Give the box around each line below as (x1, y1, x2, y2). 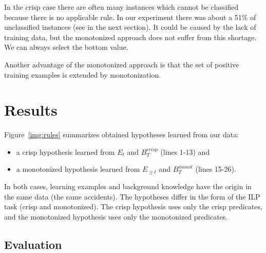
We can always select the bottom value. (4, 42, 128, 52)
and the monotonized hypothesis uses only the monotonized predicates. (4, 211, 228, 222)
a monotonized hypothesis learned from (16, 164, 140, 174)
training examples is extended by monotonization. (4, 69, 161, 80)
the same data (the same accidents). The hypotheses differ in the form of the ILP (4, 191, 260, 202)
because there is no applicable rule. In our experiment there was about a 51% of (4, 11, 256, 22)
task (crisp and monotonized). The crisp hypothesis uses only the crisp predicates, (4, 201, 262, 212)
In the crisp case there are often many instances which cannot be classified (4, 2, 239, 12)
